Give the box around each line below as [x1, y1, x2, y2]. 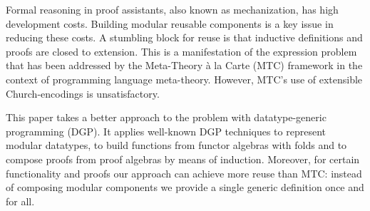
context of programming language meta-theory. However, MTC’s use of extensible [6, 71, 363, 86]
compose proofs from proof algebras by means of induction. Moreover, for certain [6, 151, 360, 166]
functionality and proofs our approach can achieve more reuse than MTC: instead [6, 165, 362, 180]
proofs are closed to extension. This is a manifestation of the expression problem [6, 43, 357, 58]
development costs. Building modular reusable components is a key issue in [6, 16, 334, 31]
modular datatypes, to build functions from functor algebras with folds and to [6, 138, 347, 153]
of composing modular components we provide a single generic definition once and [6, 180, 364, 195]
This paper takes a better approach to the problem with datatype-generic [6, 110, 327, 125]
